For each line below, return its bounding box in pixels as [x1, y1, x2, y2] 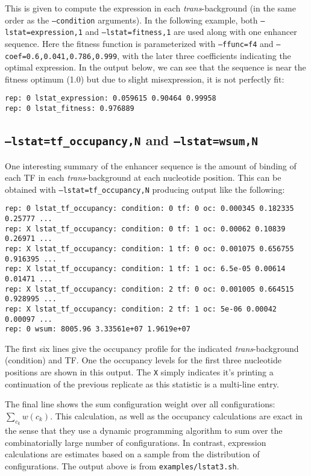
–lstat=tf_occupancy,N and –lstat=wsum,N [5, 131, 258, 149]
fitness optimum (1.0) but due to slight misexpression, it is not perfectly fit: [5, 72, 284, 85]
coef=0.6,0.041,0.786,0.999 [5, 52, 118, 61]
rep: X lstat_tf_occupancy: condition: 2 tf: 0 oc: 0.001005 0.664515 [5, 284, 294, 293]
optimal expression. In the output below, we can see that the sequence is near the [5, 61, 306, 74]
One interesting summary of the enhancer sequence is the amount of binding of [5, 159, 297, 172]
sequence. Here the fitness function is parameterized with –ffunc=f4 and [5, 37, 274, 49]
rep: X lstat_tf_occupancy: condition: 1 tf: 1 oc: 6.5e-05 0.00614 [5, 265, 286, 274]
